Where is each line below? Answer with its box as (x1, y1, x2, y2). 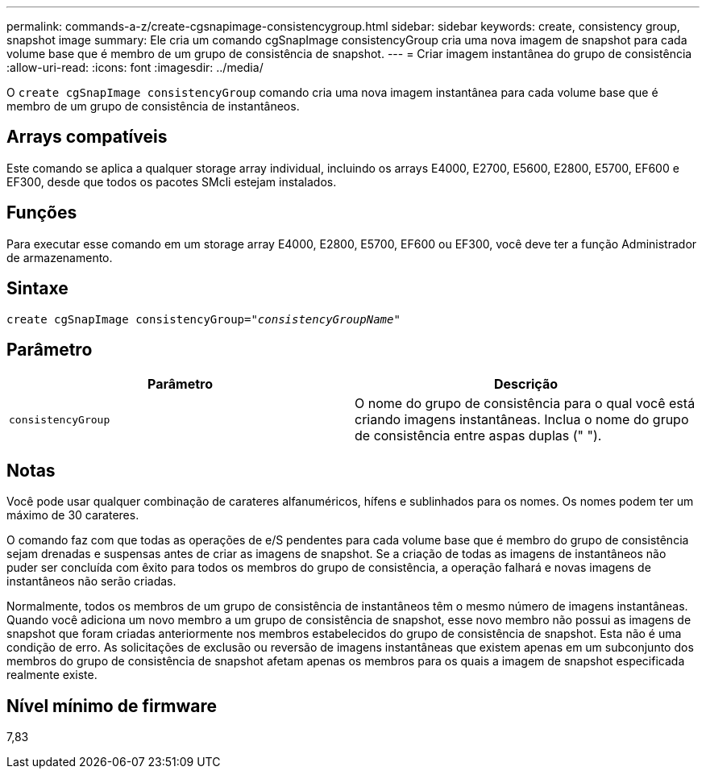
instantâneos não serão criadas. (6, 574, 176, 589)
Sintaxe (6, 278, 69, 299)
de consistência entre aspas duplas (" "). (355, 427, 602, 444)
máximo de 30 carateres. (6, 508, 139, 523)
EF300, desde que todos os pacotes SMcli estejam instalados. (6, 174, 337, 189)
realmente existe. (6, 668, 98, 682)
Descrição (493, 376, 559, 393)
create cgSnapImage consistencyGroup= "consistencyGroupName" (6, 312, 401, 326)
